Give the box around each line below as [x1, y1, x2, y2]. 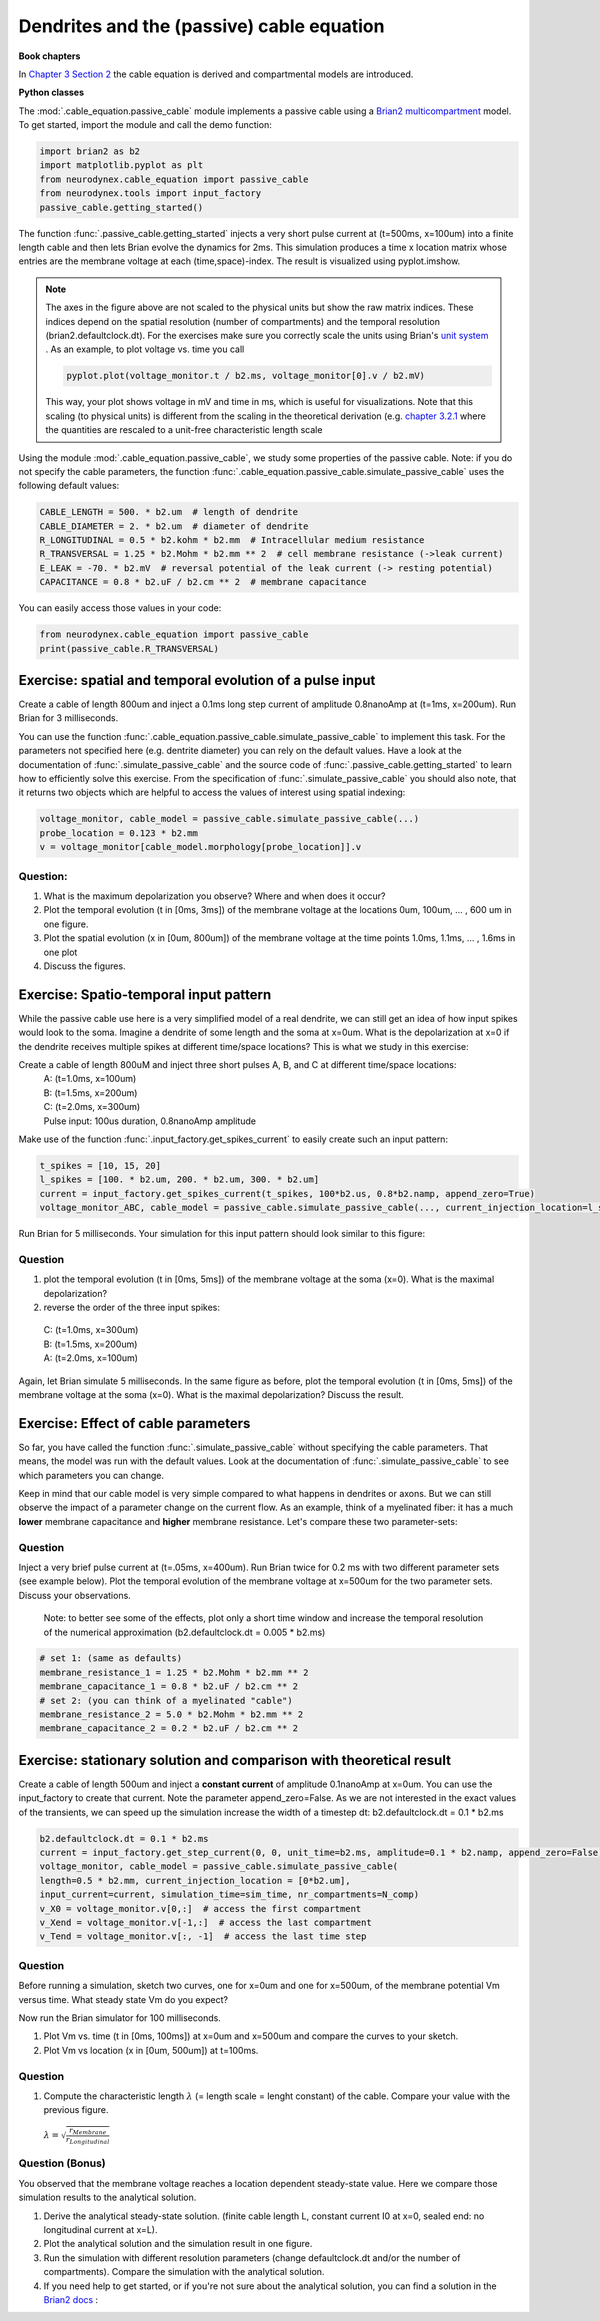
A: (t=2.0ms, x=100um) [43, 1352, 139, 1364]
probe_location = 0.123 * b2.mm [39, 827, 199, 839]
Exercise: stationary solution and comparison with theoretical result [18, 1751, 452, 1769]
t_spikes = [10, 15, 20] [39, 1160, 162, 1171]
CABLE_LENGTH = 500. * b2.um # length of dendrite [39, 506, 299, 518]
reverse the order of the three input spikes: [43, 1301, 220, 1313]
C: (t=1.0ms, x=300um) [43, 1324, 139, 1336]
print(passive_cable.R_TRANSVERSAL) [39, 643, 220, 654]
